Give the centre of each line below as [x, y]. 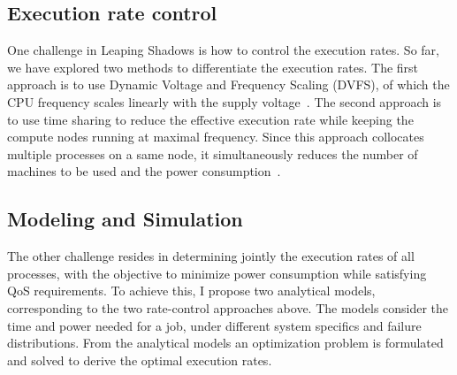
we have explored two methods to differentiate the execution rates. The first [213, 67]
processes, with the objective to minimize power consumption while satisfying [217, 273]
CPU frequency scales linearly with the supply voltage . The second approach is [225, 101]
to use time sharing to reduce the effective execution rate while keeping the [210, 119]
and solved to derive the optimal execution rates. [140, 360]
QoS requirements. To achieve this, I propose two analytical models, [191, 291]
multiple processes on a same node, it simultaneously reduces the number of [213, 153]
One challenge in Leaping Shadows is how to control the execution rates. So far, [223, 50]
